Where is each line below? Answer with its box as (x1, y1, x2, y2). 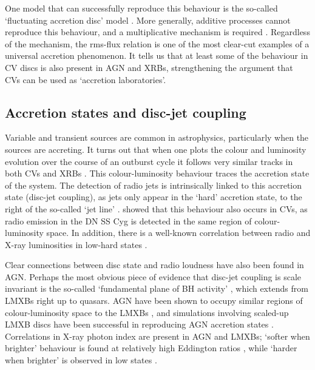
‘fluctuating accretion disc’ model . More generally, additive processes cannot (5, 13, 291, 26)
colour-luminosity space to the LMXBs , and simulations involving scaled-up (5, 306, 289, 318)
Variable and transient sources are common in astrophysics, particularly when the (5, 131, 309, 144)
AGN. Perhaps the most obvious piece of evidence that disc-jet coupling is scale (5, 270, 302, 283)
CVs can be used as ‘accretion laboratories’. (5, 73, 166, 86)
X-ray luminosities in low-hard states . (5, 238, 147, 251)
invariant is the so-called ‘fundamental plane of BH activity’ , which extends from (5, 282, 308, 295)
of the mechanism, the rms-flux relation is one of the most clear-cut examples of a (5, 37, 310, 50)
